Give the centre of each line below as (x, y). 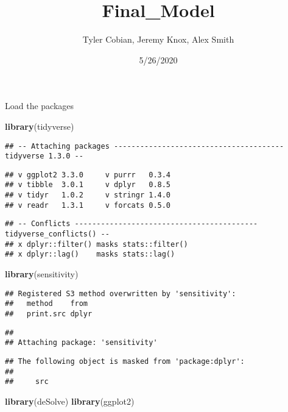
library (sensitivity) (42, 274)
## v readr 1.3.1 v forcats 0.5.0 (88, 205)
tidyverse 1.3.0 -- (44, 156)
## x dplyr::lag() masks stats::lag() (90, 254)
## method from (47, 304)
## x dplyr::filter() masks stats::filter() (97, 244)
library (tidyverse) (40, 126)
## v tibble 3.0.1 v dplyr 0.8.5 (88, 185)
